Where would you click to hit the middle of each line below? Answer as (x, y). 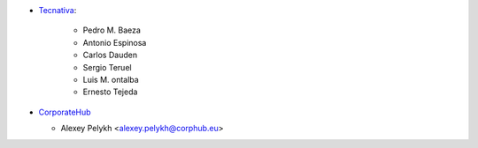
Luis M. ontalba (111, 79)
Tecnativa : (58, 10)
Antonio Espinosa (115, 42)
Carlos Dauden (110, 55)
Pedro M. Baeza (112, 30)
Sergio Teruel (107, 67)
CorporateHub (65, 112)
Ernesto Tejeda (110, 92)
